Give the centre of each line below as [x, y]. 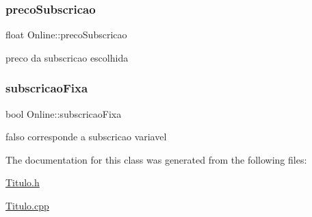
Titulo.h [23, 182]
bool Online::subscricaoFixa [64, 113]
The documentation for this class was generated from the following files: [156, 159]
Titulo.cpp [27, 205]
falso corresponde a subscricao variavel [86, 137]
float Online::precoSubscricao [66, 35]
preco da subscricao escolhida [67, 57]
